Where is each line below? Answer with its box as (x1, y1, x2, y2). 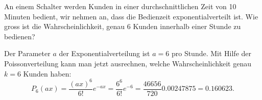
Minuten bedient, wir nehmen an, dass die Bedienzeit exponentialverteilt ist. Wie (4, 11, 258, 21)
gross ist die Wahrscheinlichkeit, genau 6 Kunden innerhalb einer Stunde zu (4, 21, 241, 32)
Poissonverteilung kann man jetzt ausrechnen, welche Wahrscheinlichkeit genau (4, 58, 252, 68)
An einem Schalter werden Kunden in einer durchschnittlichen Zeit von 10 (4, 1, 236, 11)
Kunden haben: (23, 68, 72, 79)
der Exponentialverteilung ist (59, 48, 150, 59)
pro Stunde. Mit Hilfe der (171, 48, 252, 59)
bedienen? (4, 31, 35, 41)
